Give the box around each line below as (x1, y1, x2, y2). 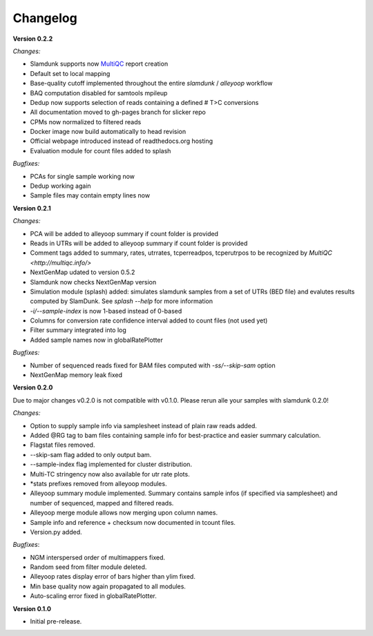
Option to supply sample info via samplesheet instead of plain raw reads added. (30, 421, 257, 430)
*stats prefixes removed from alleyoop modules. (30, 479, 167, 488)
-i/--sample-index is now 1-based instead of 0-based (30, 307, 182, 315)
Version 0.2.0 (12, 383, 53, 392)
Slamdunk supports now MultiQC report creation (30, 59, 169, 68)
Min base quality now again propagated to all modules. (30, 582, 186, 590)
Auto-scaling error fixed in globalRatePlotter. (30, 592, 157, 600)
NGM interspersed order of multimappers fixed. (30, 553, 166, 561)
